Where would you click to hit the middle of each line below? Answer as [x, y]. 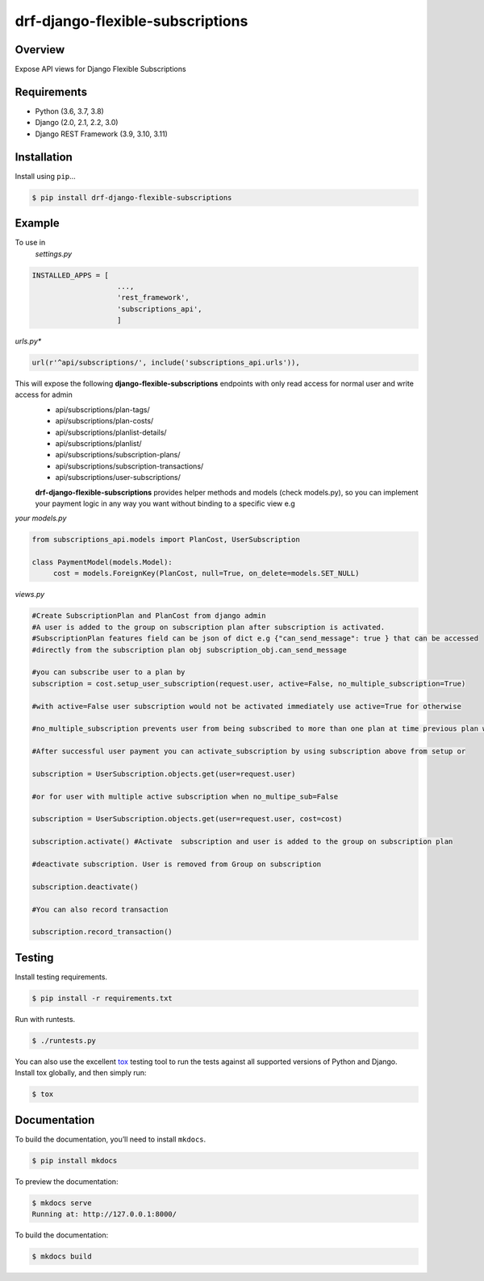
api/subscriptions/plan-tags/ [103, 409]
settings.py [54, 253]
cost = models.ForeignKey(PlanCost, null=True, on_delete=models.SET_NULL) [206, 574]
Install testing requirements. [61, 977]
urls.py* [28, 341]
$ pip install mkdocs [75, 1160]
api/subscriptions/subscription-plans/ [118, 455]
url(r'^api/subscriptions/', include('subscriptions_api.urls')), [166, 363]
